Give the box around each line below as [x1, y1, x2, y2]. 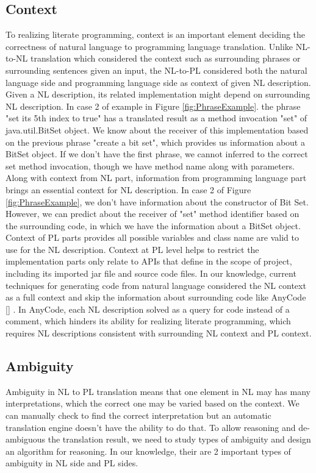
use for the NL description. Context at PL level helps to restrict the [5, 243, 259, 255]
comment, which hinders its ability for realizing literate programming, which [5, 315, 291, 327]
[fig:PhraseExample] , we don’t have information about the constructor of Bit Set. [5, 195, 309, 208]
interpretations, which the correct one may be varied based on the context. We [5, 397, 300, 410]
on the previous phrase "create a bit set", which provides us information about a [5, 135, 305, 148]
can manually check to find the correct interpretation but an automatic [5, 409, 271, 422]
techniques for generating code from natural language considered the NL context [5, 279, 306, 291]
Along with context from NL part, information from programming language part [5, 171, 307, 184]
